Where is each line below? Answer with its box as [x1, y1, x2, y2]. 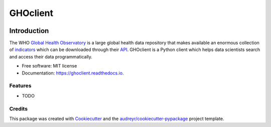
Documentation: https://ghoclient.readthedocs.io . [22, 70, 124, 76]
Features [9, 82, 32, 89]
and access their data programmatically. [9, 53, 93, 59]
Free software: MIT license [22, 63, 77, 69]
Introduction [9, 26, 49, 35]
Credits [9, 105, 28, 112]
